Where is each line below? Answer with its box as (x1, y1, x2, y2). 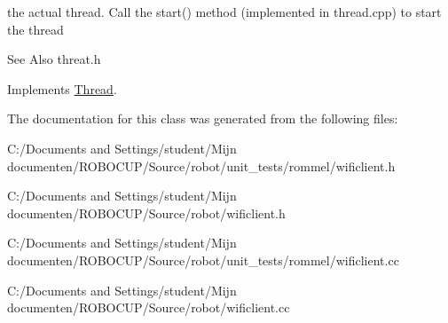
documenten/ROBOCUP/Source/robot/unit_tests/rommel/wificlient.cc (7, 250, 399, 269)
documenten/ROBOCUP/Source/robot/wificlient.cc (7, 298, 290, 317)
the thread (7, 20, 64, 38)
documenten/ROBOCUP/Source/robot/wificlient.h (7, 203, 286, 222)
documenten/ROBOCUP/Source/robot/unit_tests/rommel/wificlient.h (7, 156, 396, 175)
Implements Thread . (7, 79, 117, 98)
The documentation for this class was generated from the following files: (7, 109, 398, 128)
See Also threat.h (7, 50, 101, 68)
